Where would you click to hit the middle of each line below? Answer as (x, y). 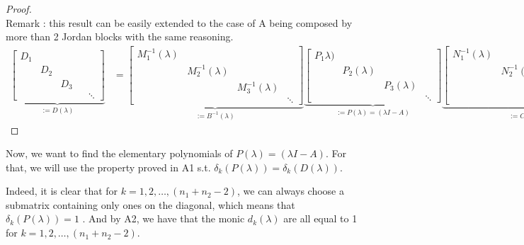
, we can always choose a (291, 191)
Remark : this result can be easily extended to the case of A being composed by (179, 22)
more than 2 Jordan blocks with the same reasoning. (120, 36)
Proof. (19, 8)
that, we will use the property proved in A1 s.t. (108, 167)
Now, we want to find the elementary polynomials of (119, 153)
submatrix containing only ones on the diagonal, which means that (150, 204)
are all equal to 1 (320, 218)
